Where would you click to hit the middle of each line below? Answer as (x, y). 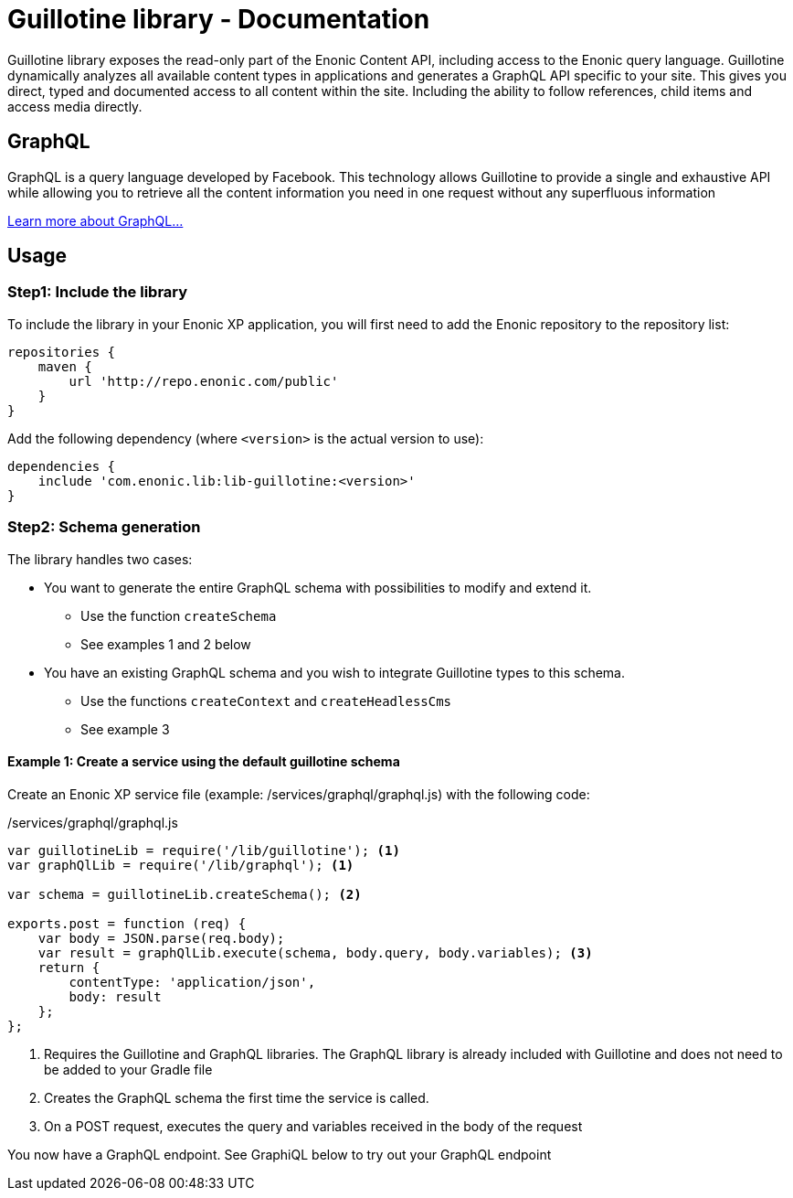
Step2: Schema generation (104, 527)
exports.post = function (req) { (127, 923)
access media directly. (75, 106)
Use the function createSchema (179, 615)
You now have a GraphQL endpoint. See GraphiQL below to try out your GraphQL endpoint (280, 1154)
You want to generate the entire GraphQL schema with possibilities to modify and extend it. (318, 587)
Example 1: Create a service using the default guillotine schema (204, 762)
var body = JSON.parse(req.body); (161, 938)
